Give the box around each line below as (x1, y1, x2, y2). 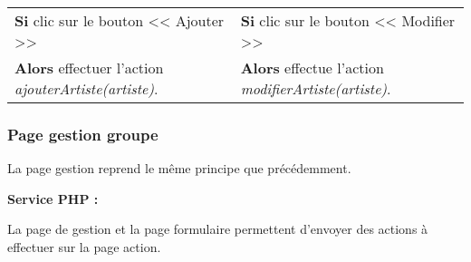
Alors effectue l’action (240, 57, 384, 78)
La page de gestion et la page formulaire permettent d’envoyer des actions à (7, 219, 428, 238)
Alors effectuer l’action (14, 57, 164, 78)
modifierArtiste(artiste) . (240, 78, 391, 99)
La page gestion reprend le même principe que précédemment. (7, 159, 351, 178)
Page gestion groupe (7, 122, 159, 145)
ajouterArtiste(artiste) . (14, 78, 159, 99)
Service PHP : (7, 189, 99, 208)
